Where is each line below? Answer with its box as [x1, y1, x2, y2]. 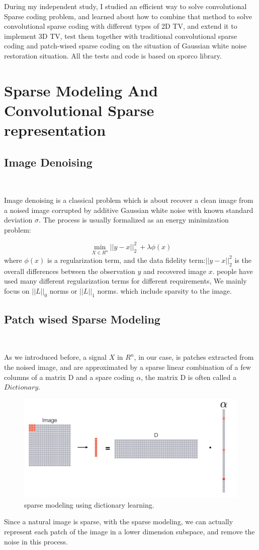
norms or [49, 285, 77, 296]
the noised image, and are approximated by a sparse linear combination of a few [4, 361, 251, 372]
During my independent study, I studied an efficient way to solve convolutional [4, 1, 247, 11]
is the [234, 254, 251, 265]
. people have [212, 265, 253, 276]
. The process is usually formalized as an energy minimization [39, 214, 229, 225]
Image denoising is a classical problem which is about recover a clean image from [4, 195, 253, 205]
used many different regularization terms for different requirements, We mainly [4, 276, 247, 286]
